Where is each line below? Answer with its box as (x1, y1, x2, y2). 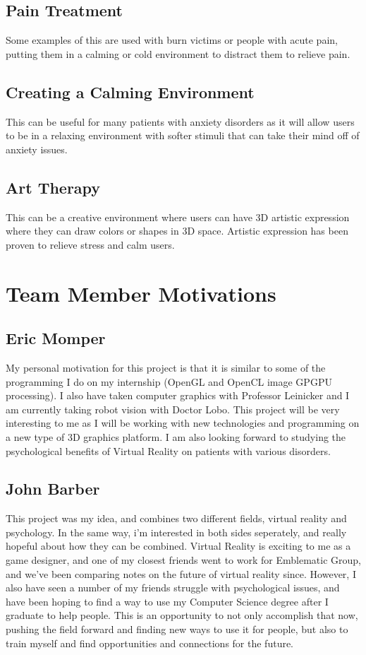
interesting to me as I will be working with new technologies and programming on (6, 415, 360, 430)
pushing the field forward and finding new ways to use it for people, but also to (6, 622, 348, 637)
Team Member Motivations (6, 278, 276, 307)
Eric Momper (6, 327, 106, 349)
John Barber (6, 478, 100, 500)
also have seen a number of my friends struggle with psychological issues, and (6, 580, 340, 595)
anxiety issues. (6, 141, 68, 156)
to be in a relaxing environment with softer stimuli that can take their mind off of (6, 128, 360, 143)
